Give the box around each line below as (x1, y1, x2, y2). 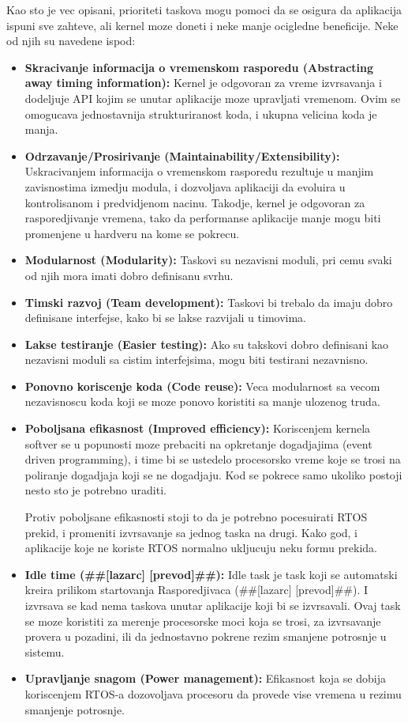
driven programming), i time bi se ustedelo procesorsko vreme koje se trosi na (24, 451, 401, 467)
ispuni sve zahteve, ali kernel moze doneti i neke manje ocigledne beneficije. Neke (6, 17, 399, 33)
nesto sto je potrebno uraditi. (24, 482, 167, 498)
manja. (24, 121, 58, 138)
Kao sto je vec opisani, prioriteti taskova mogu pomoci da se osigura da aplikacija (6, 2, 402, 17)
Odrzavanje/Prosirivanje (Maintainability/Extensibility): (24, 147, 340, 164)
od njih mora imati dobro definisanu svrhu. (24, 267, 234, 283)
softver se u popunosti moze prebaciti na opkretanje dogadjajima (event (24, 435, 372, 452)
